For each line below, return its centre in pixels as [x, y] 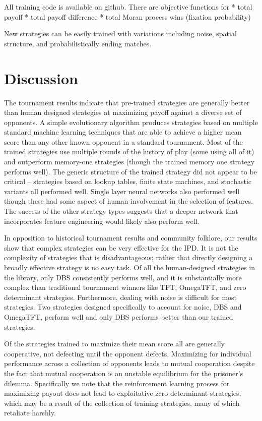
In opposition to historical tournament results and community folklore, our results [131, 238]
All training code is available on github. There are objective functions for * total [128, 7]
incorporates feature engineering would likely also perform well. [102, 221]
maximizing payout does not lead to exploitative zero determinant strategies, [123, 393]
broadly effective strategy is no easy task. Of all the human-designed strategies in [130, 267]
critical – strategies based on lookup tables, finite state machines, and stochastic [128, 181]
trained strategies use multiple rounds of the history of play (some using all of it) [129, 152]
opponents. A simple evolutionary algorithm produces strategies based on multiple [131, 122]
